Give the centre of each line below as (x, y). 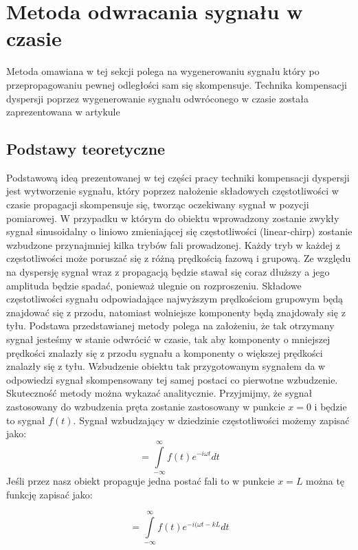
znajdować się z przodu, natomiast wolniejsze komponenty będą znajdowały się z (176, 312)
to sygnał (26, 420)
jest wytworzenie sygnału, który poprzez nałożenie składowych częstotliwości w (172, 191)
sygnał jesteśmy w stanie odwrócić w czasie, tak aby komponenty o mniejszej (168, 339)
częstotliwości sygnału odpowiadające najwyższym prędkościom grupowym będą (175, 299)
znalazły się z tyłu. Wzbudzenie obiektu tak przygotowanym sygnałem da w (166, 366)
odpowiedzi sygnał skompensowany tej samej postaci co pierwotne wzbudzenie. (172, 379)
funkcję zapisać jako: (49, 494)
